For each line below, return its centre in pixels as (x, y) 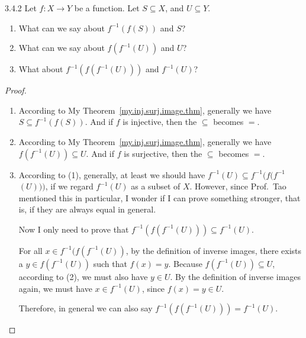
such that (110, 263)
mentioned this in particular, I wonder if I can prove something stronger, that (160, 197)
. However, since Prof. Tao (238, 186)
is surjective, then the (163, 153)
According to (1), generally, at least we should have (112, 174)
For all (30, 250)
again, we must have (55, 288)
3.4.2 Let (21, 8)
